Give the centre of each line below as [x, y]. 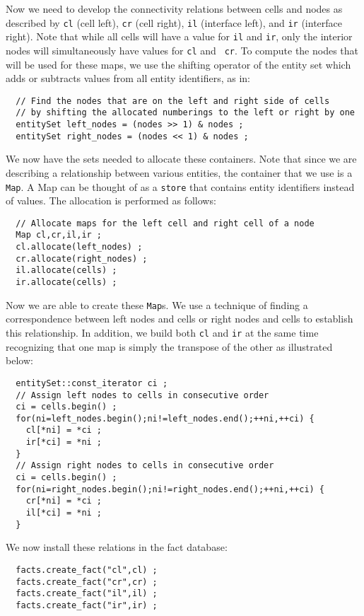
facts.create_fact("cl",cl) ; [87, 570]
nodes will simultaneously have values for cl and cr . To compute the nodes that [182, 50]
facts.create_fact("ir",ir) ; [87, 605]
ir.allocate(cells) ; [66, 283]
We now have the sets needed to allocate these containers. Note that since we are [181, 159]
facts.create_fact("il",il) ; [87, 594]
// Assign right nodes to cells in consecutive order [145, 466]
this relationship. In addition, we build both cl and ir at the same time [162, 332]
